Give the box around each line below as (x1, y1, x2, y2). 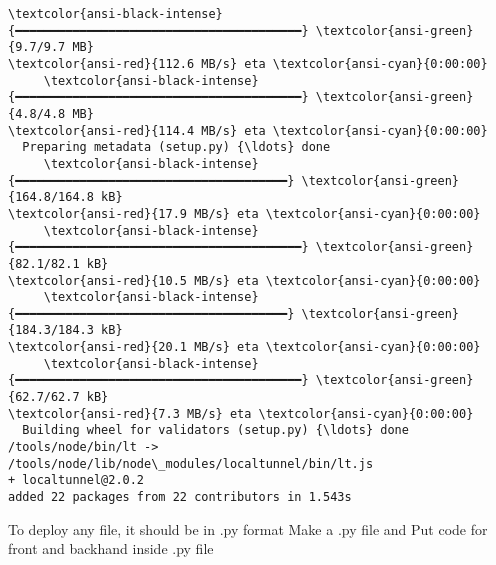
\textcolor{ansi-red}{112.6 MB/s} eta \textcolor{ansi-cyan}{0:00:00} (8, 56, 488, 71)
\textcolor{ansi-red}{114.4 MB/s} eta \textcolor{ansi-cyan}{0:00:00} (8, 123, 488, 138)
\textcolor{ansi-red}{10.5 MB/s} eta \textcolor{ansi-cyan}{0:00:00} (8, 273, 481, 288)
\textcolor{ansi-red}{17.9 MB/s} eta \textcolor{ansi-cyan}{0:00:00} (8, 206, 481, 221)
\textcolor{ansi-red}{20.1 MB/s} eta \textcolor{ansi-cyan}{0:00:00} (8, 340, 481, 355)
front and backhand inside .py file (8, 538, 214, 559)
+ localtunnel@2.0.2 (8, 473, 145, 488)
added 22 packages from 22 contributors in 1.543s (8, 490, 352, 505)
